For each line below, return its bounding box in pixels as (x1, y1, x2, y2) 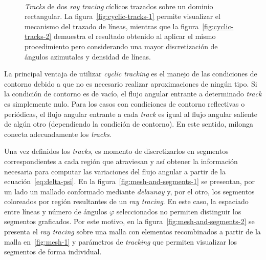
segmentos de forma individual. (4, 246, 102, 257)
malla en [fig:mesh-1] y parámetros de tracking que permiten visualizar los (4, 236, 237, 247)
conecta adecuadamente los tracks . (4, 128, 112, 139)
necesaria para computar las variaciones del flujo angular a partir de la (4, 166, 226, 176)
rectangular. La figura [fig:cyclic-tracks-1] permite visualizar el (25, 11, 220, 22)
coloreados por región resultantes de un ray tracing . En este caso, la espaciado (4, 196, 249, 207)
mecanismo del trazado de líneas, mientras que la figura (25, 21, 199, 31)
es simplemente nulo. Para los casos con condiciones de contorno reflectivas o (4, 98, 245, 109)
